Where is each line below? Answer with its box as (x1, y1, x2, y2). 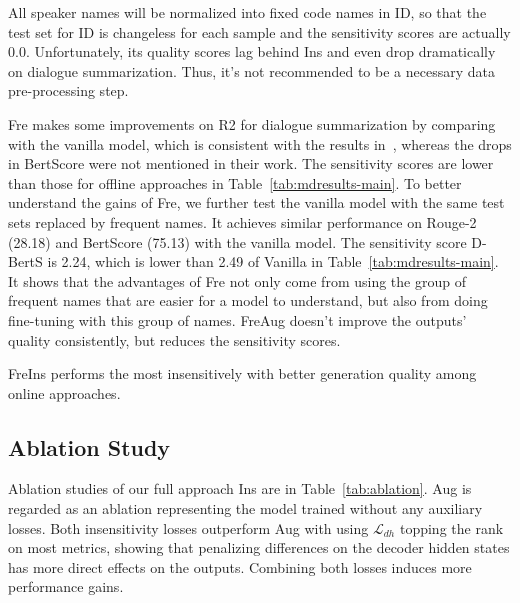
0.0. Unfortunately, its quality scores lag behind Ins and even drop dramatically (8, 41, 496, 62)
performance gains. (8, 576, 124, 597)
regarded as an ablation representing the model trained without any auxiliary (8, 498, 483, 519)
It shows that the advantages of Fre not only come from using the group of (8, 270, 466, 291)
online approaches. (8, 382, 121, 403)
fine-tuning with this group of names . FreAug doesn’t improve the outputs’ (8, 309, 467, 330)
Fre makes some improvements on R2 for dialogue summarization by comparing (8, 113, 496, 134)
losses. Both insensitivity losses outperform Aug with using (8, 517, 369, 538)
